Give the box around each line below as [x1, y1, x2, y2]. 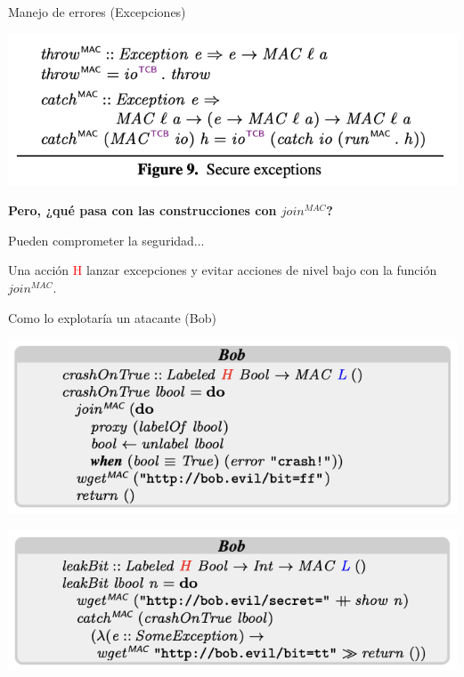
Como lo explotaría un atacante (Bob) [8, 308, 216, 326]
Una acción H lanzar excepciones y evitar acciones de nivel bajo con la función [8, 261, 437, 279]
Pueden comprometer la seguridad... [8, 230, 205, 249]
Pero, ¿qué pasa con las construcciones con [8, 201, 277, 220]
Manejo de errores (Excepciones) [8, 3, 186, 20]
